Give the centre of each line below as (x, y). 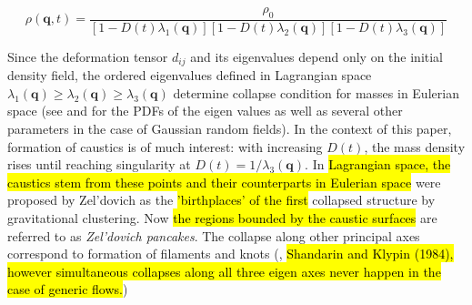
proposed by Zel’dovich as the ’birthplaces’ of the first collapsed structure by (221, 200)
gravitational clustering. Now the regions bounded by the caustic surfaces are (222, 218)
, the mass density (415, 146)
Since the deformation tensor (88, 56)
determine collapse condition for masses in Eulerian (316, 92)
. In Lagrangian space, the (378, 164)
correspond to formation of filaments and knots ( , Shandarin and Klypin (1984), (231, 254)
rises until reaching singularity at (99, 164)
